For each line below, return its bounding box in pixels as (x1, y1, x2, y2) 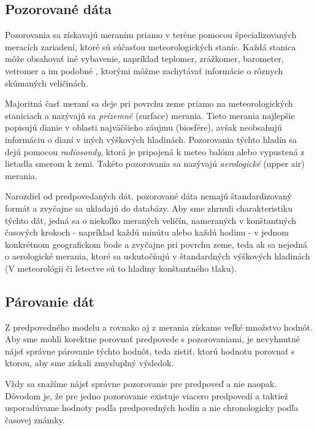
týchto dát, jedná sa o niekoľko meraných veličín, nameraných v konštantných (5, 213, 297, 226)
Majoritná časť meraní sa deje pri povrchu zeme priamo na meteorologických (5, 97, 293, 110)
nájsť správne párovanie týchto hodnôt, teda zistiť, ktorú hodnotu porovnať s (5, 344, 295, 357)
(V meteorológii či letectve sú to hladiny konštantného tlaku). (5, 261, 237, 274)
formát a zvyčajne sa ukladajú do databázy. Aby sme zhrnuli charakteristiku (5, 201, 293, 214)
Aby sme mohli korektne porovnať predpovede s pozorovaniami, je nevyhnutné (5, 332, 300, 345)
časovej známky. (5, 413, 65, 426)
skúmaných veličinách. (5, 76, 88, 89)
